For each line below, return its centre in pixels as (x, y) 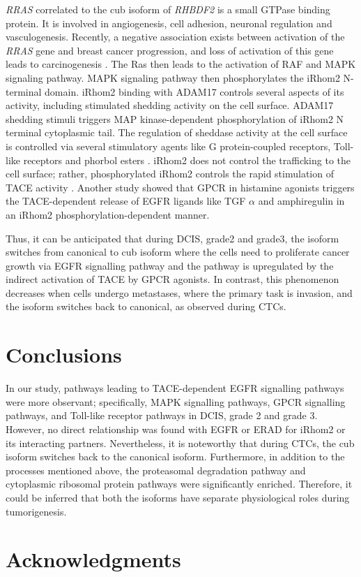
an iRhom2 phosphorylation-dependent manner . (108, 214)
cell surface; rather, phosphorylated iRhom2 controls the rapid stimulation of (170, 174)
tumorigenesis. (36, 511)
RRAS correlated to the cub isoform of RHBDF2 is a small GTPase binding (168, 9)
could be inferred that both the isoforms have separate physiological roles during (178, 497)
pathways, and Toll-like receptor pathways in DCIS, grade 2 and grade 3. (162, 415)
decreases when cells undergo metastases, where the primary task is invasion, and (179, 292)
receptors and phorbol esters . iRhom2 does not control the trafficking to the (187, 160)
